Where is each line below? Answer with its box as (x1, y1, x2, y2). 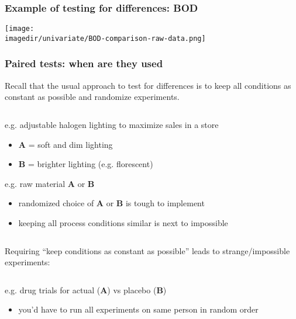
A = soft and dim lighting (18, 138, 113, 150)
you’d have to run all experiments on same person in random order (18, 303, 259, 315)
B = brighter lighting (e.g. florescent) (18, 158, 153, 170)
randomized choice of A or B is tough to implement (18, 197, 205, 209)
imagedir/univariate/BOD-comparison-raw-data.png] (5, 34, 206, 43)
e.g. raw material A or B (5, 177, 95, 189)
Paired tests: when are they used (5, 56, 163, 71)
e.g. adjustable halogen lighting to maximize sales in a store (5, 118, 219, 130)
